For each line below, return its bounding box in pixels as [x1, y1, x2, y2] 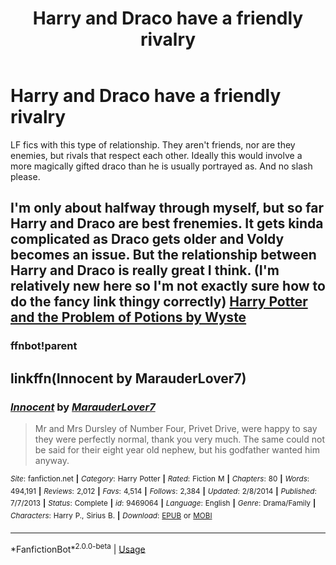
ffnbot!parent [10, 339, 78, 353]
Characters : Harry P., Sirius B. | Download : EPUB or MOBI [10, 510, 213, 521]
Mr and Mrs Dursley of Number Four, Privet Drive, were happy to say [34, 422, 318, 434]
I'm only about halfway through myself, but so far [10, 200, 324, 217]
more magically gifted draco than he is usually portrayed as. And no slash [10, 160, 313, 172]
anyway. [34, 454, 70, 466]
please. [10, 170, 41, 182]
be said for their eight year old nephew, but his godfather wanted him [34, 443, 321, 456]
